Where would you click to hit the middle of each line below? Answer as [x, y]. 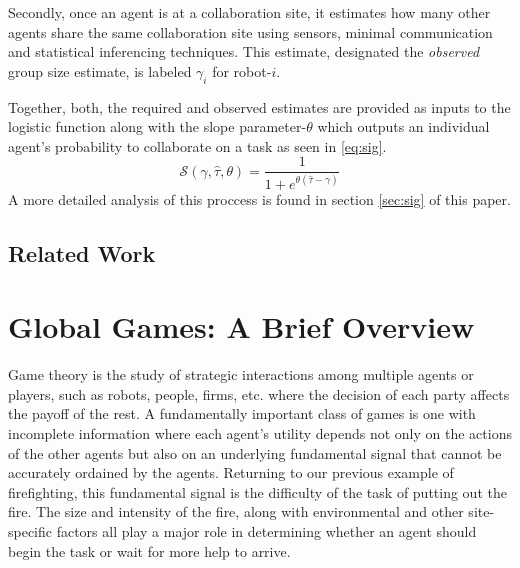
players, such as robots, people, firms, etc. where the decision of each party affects [259, 393]
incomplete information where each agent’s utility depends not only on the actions [260, 433]
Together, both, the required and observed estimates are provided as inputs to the [259, 106]
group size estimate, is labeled [100, 70]
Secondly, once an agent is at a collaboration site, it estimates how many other [249, 12]
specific [30, 531]
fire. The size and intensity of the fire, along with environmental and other [236, 511]
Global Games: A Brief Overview [241, 326]
